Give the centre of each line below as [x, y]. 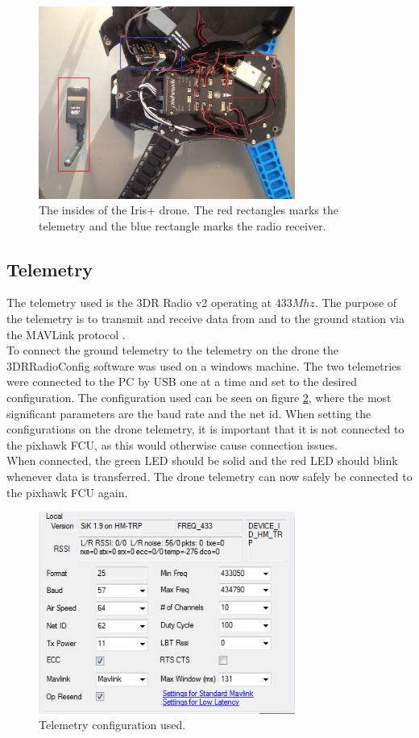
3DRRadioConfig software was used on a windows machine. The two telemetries [204, 365]
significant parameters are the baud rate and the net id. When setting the [189, 413]
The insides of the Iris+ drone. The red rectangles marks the [189, 210]
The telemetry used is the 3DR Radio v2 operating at [139, 303]
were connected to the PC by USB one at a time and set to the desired [182, 381]
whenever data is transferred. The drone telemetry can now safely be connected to [209, 477]
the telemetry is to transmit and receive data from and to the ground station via [205, 319]
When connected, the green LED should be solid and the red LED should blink [202, 460]
